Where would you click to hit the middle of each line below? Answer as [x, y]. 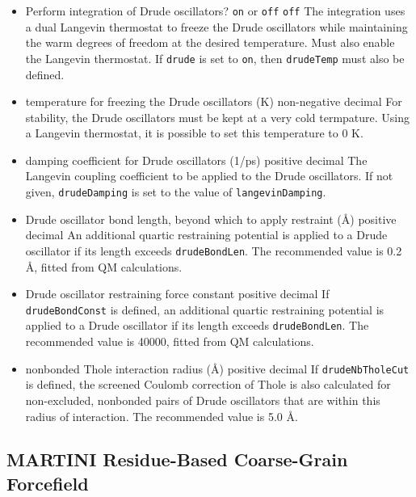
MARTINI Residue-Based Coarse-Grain [177, 459]
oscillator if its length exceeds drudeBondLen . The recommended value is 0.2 [214, 250]
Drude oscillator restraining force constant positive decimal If [177, 294]
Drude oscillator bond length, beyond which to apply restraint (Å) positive [211, 219]
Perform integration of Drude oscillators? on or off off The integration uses [215, 11]
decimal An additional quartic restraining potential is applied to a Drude [206, 235]
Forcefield [48, 483]
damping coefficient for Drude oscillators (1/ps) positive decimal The [196, 160]
